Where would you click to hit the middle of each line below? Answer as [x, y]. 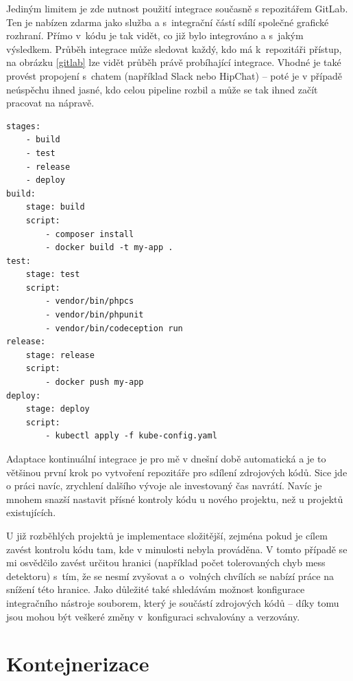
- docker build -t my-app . [109, 248]
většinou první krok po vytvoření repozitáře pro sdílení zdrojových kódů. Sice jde [177, 472]
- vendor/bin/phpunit [95, 315]
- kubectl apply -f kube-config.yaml [131, 436]
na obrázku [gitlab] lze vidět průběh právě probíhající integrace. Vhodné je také [174, 62]
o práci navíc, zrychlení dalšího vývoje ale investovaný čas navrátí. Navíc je [164, 485]
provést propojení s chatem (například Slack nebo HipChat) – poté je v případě [174, 75]
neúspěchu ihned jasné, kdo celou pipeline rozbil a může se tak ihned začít [162, 89]
